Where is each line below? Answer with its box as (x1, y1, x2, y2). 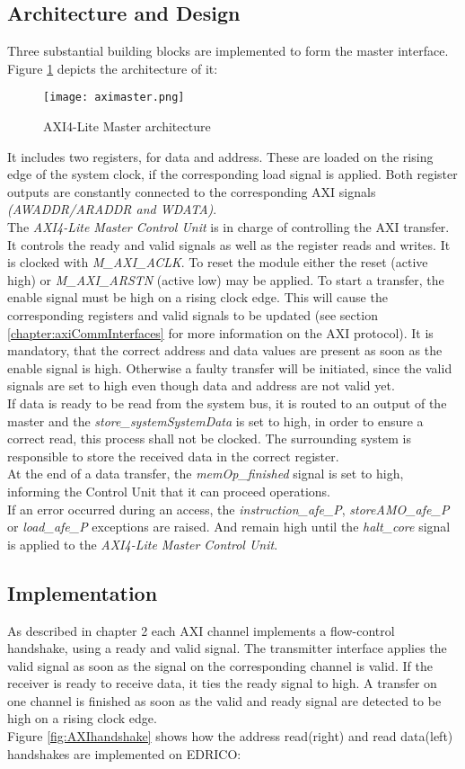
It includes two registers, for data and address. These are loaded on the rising (7, 147, 434, 165)
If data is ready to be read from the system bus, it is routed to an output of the (7, 393, 447, 412)
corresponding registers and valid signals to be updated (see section (7, 305, 378, 324)
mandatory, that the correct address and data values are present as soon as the (7, 341, 443, 360)
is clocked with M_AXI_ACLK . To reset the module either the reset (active (7, 253, 428, 272)
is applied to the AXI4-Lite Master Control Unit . (7, 534, 278, 553)
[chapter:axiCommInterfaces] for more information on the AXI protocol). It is (7, 323, 434, 342)
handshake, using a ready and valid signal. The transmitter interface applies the (7, 639, 447, 657)
